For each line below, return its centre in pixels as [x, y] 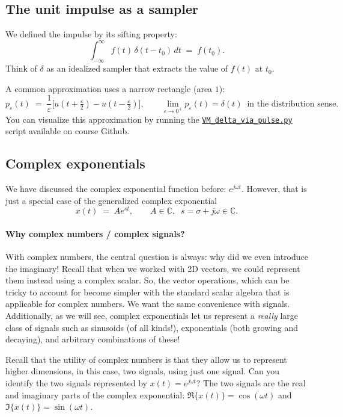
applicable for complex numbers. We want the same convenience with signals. [148, 304]
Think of [21, 68]
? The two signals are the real [251, 382]
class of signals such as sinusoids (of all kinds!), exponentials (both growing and [152, 327]
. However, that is [274, 188]
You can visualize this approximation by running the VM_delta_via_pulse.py [149, 119]
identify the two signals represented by [76, 382]
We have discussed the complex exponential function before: [116, 188]
